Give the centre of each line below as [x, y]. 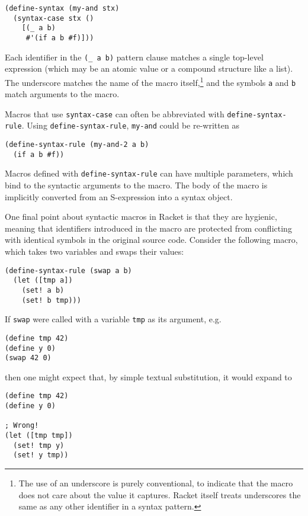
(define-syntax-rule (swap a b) [68, 270]
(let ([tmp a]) [43, 281]
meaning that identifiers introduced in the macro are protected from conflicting [148, 228]
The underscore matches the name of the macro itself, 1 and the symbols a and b [150, 81]
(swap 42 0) [28, 358]
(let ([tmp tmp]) [39, 436]
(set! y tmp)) [41, 455]
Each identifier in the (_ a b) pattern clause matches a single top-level [134, 57]
